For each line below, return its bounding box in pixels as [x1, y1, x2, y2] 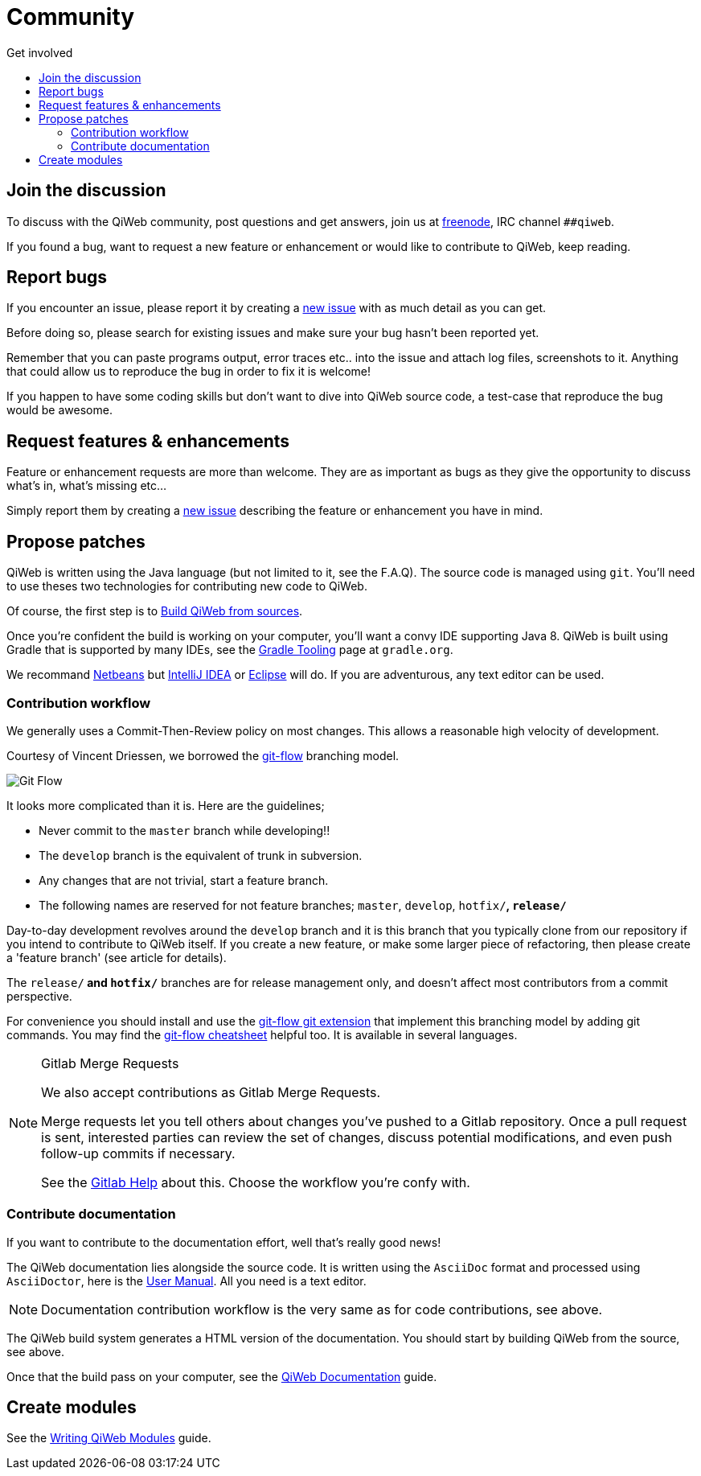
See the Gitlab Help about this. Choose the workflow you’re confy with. [41, 1174, 470, 1190]
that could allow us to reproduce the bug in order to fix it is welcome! [6, 364, 371, 379]
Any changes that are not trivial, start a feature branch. [39, 873, 329, 887]
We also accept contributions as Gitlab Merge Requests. [41, 1083, 381, 1100]
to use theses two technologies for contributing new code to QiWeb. [6, 579, 367, 594]
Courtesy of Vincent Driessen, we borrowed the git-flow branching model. [6, 748, 400, 763]
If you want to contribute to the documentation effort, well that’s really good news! [6, 1235, 441, 1249]
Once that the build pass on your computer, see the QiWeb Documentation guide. [6, 1369, 437, 1383]
